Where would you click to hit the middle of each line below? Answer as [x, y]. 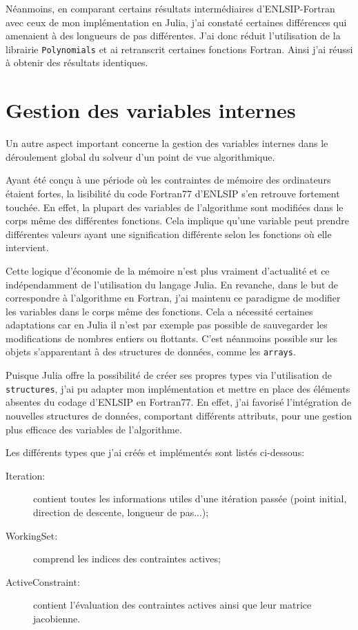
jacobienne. [57, 618]
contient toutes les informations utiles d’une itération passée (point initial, [190, 499]
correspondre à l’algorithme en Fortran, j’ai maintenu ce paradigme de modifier [173, 298]
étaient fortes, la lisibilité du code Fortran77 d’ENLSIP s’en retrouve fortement [173, 193]
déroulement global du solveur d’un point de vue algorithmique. [140, 156]
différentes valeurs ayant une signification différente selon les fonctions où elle [169, 234]
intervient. [27, 247]
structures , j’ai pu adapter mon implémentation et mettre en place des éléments [178, 388]
